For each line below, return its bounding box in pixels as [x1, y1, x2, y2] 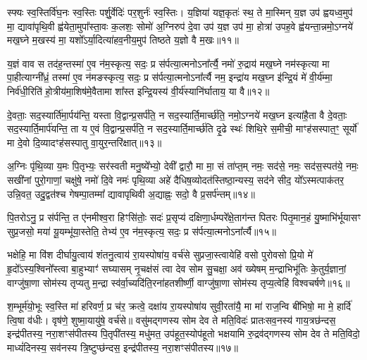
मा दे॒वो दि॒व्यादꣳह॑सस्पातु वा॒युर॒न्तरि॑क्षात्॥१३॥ [7, 135, 162, 149]
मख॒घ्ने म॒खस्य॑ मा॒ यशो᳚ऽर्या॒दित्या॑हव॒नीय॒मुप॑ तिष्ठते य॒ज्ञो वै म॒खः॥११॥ [7, 32, 239, 47]
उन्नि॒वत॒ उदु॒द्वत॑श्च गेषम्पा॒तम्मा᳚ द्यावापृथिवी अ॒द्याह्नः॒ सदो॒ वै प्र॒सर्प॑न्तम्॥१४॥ [7, 186, 256, 201]
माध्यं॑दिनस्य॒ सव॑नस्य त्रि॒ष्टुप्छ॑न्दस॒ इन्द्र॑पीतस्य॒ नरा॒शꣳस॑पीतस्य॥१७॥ [7, 340, 238, 354]
